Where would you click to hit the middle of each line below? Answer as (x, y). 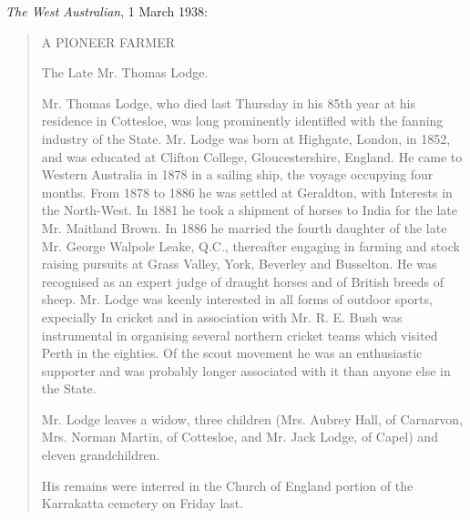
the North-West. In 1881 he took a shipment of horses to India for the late (249, 210)
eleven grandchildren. (101, 455)
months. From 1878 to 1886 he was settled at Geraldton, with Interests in (247, 192)
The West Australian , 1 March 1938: (107, 11)
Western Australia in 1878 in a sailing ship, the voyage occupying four (237, 174)
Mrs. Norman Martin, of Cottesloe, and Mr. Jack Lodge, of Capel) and (240, 437)
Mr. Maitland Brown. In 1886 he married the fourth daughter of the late (244, 227)
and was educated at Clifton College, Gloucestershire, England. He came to (252, 156)
